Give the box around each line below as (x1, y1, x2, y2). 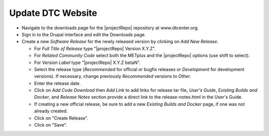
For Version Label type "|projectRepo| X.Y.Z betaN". (34, 60, 140, 66)
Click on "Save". (34, 122, 67, 128)
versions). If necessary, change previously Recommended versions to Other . (34, 73, 191, 79)
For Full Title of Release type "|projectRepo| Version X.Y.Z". (34, 45, 156, 52)
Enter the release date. (34, 80, 81, 86)
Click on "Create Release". (34, 115, 88, 121)
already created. (34, 108, 68, 114)
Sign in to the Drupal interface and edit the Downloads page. (21, 31, 146, 37)
